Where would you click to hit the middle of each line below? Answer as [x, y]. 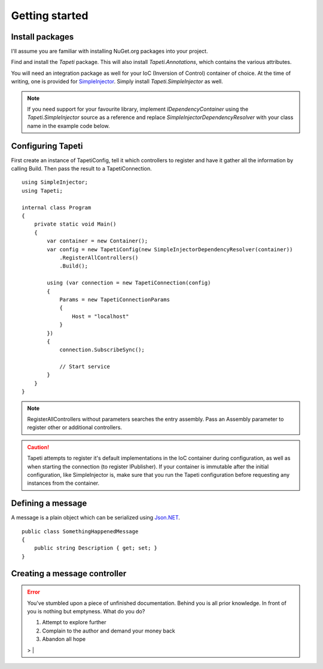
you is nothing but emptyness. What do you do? [86, 612]
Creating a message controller [69, 574]
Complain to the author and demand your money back [109, 631]
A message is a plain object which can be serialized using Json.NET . [96, 518]
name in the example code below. [68, 126]
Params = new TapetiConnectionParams [115, 299]
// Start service [85, 367]
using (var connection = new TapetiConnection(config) [129, 283]
